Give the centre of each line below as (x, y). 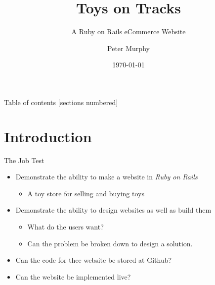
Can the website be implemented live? (73, 276)
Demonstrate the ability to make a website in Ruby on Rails (107, 177)
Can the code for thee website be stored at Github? (94, 260)
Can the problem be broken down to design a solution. (110, 243)
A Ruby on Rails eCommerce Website (129, 31)
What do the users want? (65, 227)
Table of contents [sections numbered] (61, 102)
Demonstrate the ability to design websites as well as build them (113, 210)
